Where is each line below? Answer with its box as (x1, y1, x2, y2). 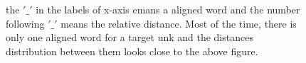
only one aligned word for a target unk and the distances (6, 30, 253, 45)
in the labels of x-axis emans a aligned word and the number (36, 2, 300, 16)
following (6, 16, 45, 30)
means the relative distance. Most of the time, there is (60, 16, 297, 30)
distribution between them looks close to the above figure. (6, 43, 258, 58)
